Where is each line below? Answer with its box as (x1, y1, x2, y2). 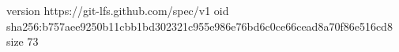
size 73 (6, 33, 39, 50)
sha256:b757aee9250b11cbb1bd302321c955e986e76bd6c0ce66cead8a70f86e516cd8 (6, 17, 393, 34)
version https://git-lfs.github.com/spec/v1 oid (6, 2, 229, 18)
